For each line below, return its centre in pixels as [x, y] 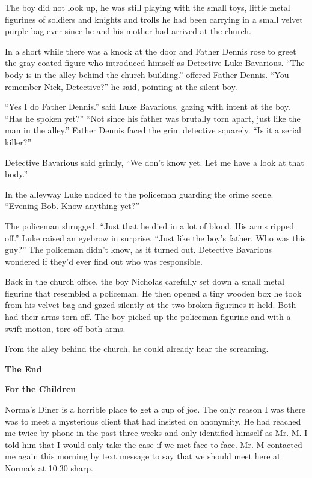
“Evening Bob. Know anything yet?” [72, 206]
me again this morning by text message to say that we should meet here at [143, 456]
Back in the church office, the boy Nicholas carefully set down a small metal [145, 281]
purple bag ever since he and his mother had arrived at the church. [128, 31]
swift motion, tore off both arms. [65, 328]
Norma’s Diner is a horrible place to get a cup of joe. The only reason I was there [155, 409]
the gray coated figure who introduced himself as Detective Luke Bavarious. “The [155, 63]
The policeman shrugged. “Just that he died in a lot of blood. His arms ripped [149, 225]
